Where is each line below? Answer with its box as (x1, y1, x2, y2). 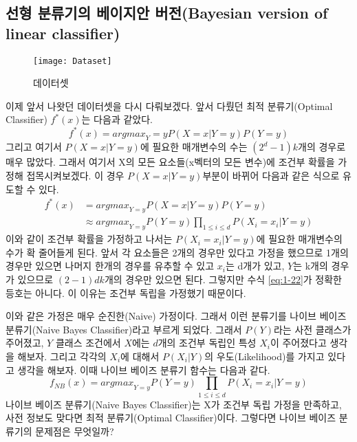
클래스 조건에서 (55, 335, 121, 350)
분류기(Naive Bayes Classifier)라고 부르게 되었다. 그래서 (6, 322, 242, 336)
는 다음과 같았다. (81, 112, 153, 126)
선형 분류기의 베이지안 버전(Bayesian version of (6, 2, 328, 23)
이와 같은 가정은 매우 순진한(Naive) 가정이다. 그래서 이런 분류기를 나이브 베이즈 (6, 309, 347, 323)
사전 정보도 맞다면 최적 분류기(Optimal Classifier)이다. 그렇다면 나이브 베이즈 (6, 410, 336, 425)
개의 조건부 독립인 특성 (158, 335, 257, 350)
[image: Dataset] (33, 56, 112, 66)
